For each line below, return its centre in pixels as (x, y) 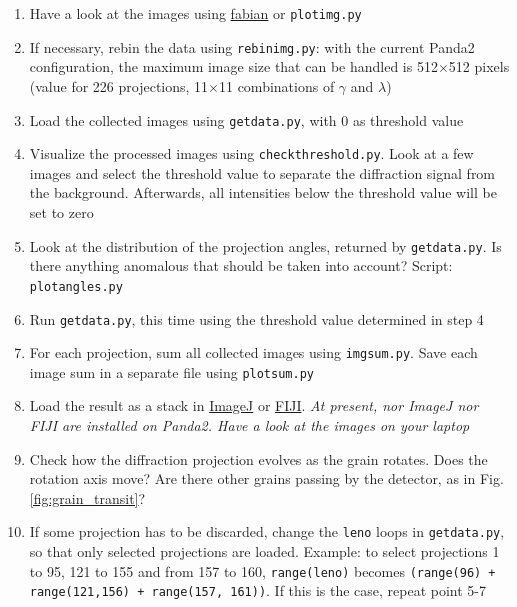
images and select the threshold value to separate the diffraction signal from (262, 172)
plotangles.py (76, 286)
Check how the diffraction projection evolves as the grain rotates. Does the (258, 458)
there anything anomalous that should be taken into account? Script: (241, 265)
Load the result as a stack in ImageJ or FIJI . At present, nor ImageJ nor (254, 405)
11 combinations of (276, 85)
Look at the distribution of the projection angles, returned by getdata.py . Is (265, 245)
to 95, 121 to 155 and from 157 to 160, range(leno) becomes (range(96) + (262, 570)
